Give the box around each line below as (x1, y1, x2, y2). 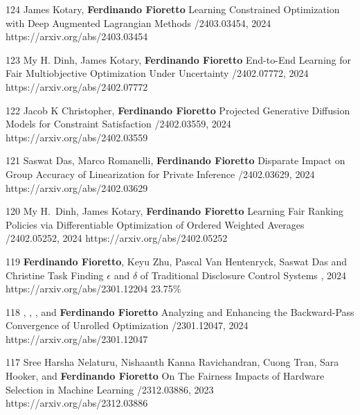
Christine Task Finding (6, 267, 104, 282)
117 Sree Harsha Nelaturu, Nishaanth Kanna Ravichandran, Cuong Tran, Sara (6, 355, 339, 369)
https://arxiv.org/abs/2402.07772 (6, 79, 148, 94)
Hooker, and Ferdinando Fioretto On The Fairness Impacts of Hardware (6, 369, 325, 383)
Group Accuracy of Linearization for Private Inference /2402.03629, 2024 (6, 166, 315, 181)
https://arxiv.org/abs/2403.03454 (6, 29, 148, 44)
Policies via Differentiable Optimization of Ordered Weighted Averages (6, 217, 305, 231)
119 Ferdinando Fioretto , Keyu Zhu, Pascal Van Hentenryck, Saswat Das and (6, 254, 347, 268)
